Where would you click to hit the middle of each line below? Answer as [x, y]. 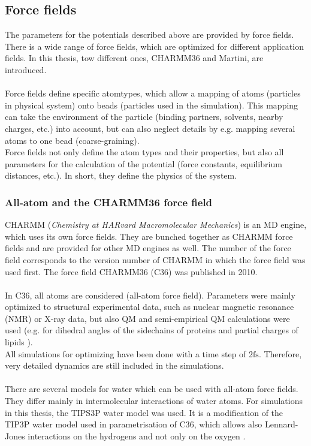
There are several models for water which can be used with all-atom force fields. [152, 389]
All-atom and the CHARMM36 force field [109, 202]
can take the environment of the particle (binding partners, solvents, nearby [144, 117]
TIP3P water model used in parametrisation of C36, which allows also [134, 424]
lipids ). [19, 342]
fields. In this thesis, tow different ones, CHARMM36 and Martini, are [134, 58]
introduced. [26, 69]
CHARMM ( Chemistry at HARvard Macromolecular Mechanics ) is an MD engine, [156, 224]
